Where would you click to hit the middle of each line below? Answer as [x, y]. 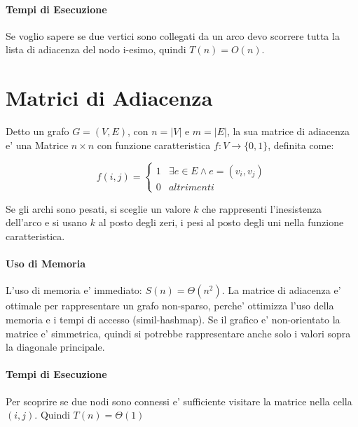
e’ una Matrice [37, 145]
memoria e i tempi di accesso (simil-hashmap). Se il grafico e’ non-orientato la [173, 320]
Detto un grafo [37, 131]
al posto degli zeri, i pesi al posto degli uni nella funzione [221, 222]
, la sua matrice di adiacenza [288, 131]
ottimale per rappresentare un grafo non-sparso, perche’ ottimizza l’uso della [170, 306]
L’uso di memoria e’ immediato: [74, 290]
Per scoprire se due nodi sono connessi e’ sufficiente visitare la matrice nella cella [179, 401]
